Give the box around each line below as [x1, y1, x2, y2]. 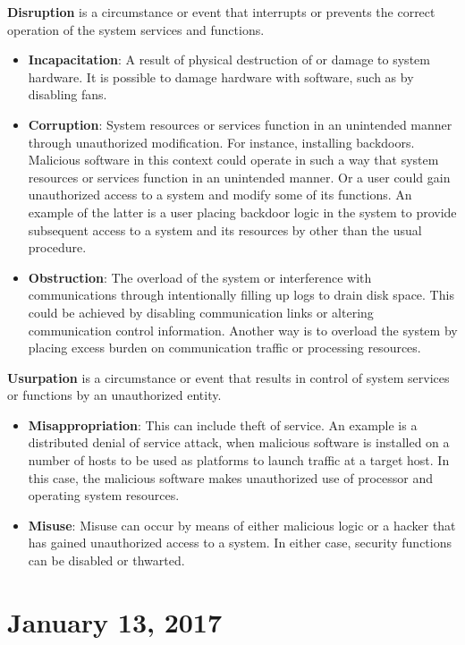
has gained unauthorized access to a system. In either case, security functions [28, 533, 452, 552]
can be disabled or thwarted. [28, 551, 185, 570]
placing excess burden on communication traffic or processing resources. [28, 338, 421, 357]
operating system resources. [28, 486, 180, 505]
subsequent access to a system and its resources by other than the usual [28, 220, 422, 239]
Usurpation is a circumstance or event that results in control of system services [7, 368, 450, 386]
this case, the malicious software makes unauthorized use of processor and [28, 468, 434, 487]
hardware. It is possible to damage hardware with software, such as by [28, 67, 414, 86]
